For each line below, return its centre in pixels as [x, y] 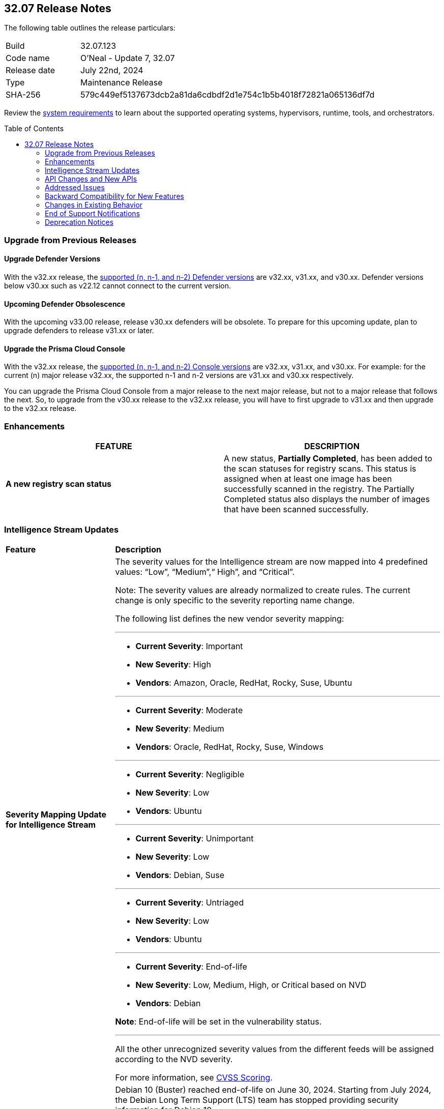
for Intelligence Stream [51, 824]
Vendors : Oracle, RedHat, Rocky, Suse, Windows [229, 747]
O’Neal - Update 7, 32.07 [128, 58]
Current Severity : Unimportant [195, 838]
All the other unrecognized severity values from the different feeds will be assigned [274, 1049]
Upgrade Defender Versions [52, 259]
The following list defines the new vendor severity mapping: [230, 618]
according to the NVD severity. [174, 1059]
